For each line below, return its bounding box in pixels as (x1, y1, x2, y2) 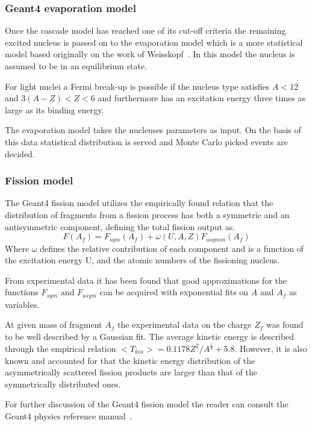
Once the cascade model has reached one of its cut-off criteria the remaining (5, 24, 286, 37)
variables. (5, 298, 40, 310)
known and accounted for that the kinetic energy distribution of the (5, 354, 255, 366)
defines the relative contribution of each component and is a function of (40, 242, 304, 254)
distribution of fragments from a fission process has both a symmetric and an (5, 208, 290, 221)
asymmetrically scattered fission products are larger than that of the (5, 366, 258, 378)
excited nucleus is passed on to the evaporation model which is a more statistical (5, 36, 303, 48)
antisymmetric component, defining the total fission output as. (5, 220, 236, 233)
